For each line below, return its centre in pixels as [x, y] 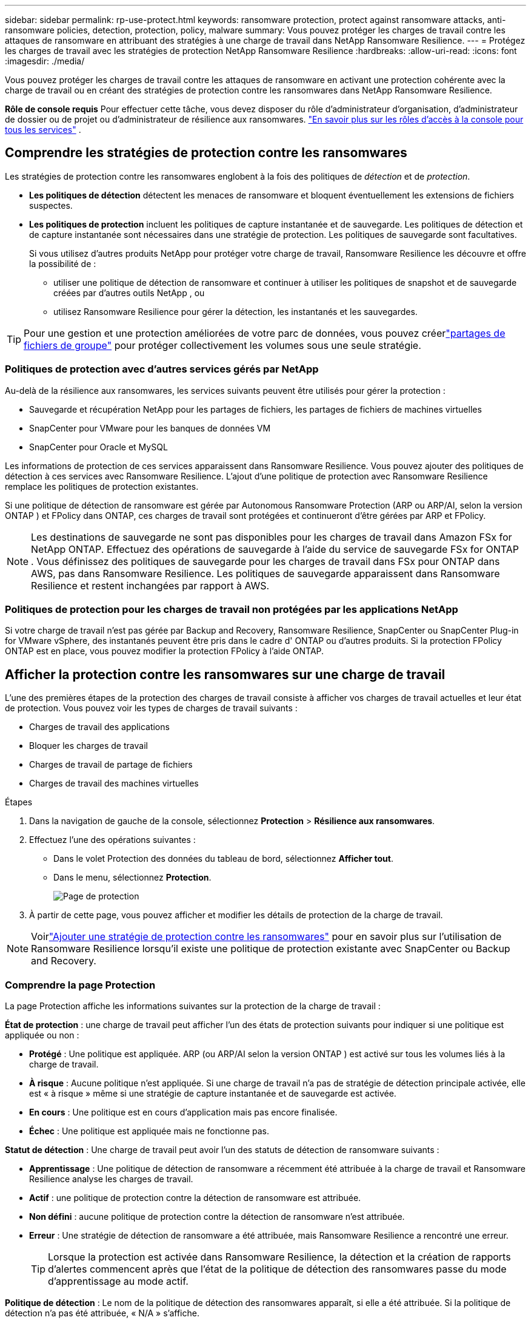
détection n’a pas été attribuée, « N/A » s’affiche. [102, 1313]
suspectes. [51, 205]
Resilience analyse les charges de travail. [111, 1179]
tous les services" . [43, 130]
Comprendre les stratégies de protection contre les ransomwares [206, 153]
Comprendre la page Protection [80, 985]
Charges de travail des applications [99, 727]
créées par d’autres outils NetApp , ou [129, 293]
